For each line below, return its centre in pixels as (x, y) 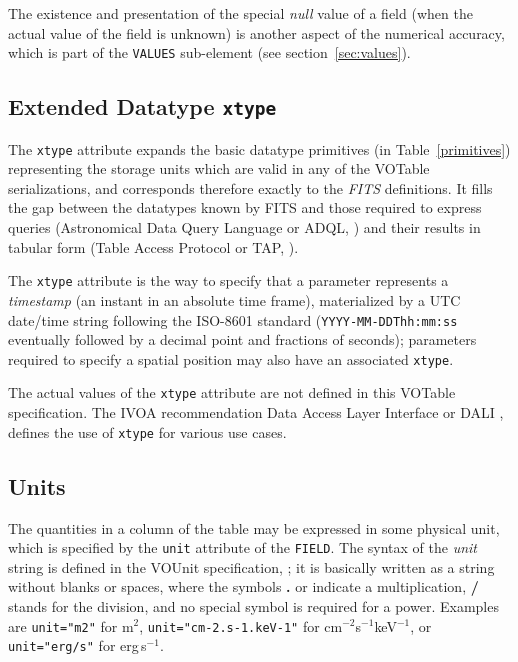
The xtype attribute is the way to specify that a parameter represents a (228, 280)
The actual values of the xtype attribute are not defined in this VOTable (232, 392)
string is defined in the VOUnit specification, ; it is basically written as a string (251, 566)
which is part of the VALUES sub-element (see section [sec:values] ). (209, 52)
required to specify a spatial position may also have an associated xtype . (231, 358)
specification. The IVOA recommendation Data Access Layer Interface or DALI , (256, 412)
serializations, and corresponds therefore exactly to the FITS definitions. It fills (250, 187)
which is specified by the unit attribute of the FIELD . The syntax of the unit (242, 547)
